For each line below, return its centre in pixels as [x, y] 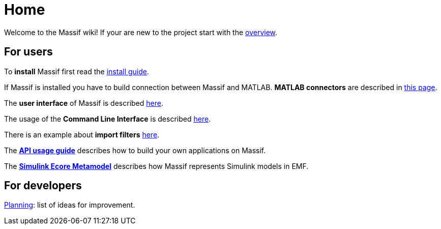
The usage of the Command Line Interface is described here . [108, 119]
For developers [43, 186]
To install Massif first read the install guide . [77, 71]
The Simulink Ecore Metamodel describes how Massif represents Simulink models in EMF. [156, 166]
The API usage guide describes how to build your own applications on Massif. [135, 150]
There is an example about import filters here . [82, 134]
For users [28, 52]
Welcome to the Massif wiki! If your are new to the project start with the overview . [141, 32]
